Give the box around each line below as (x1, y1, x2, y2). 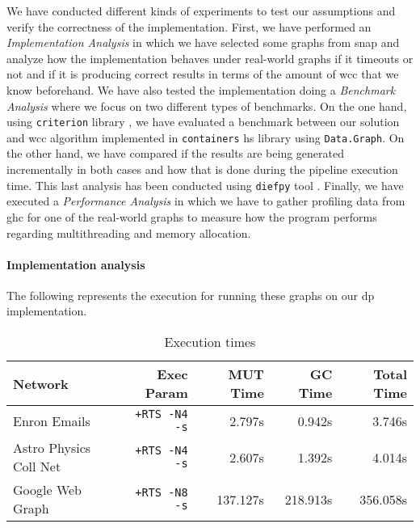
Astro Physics (13, 438, 91, 458)
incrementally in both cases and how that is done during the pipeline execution (6, 161, 398, 178)
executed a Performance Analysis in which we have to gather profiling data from (6, 192, 405, 209)
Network (13, 374, 69, 393)
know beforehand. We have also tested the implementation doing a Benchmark (6, 81, 396, 98)
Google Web (13, 480, 82, 500)
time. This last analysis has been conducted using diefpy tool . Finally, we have (6, 176, 404, 193)
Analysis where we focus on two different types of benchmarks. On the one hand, (6, 97, 407, 114)
